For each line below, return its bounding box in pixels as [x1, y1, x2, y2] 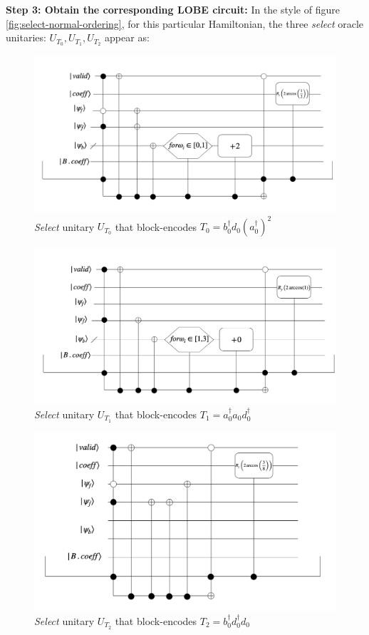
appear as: [105, 30, 150, 45]
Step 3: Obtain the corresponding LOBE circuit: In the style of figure [6, 2, 340, 16]
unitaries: [6, 30, 46, 45]
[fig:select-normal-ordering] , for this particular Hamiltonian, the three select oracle [6, 16, 364, 31]
